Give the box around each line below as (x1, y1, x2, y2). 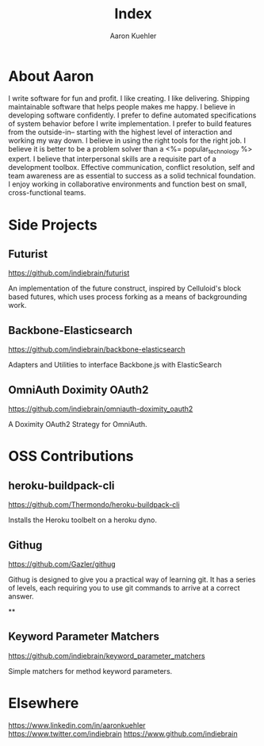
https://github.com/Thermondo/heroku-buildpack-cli (8, 500, 180, 510)
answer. (8, 591, 34, 601)
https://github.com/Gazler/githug (8, 559, 117, 568)
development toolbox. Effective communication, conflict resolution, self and (8, 163, 255, 172)
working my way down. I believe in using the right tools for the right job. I (8, 136, 247, 145)
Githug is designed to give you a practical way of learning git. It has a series (8, 575, 256, 584)
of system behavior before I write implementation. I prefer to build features (8, 118, 252, 128)
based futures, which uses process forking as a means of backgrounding (8, 292, 247, 302)
